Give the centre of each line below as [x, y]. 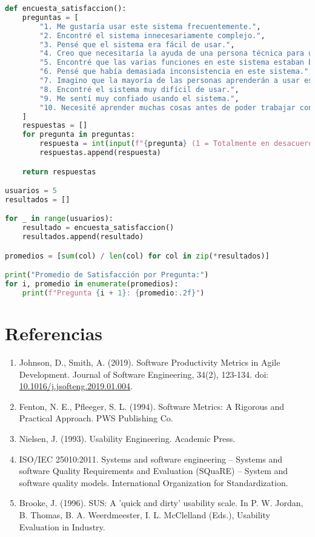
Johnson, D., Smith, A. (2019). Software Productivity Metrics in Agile [150, 362]
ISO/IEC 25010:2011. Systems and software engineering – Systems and [151, 459]
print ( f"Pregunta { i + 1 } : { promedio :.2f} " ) [113, 293]
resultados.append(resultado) [83, 237]
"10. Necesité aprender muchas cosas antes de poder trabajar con [176, 107]
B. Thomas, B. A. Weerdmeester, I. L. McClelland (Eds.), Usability [144, 514]
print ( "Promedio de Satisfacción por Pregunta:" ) [107, 275]
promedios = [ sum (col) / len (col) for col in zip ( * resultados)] [137, 256]
